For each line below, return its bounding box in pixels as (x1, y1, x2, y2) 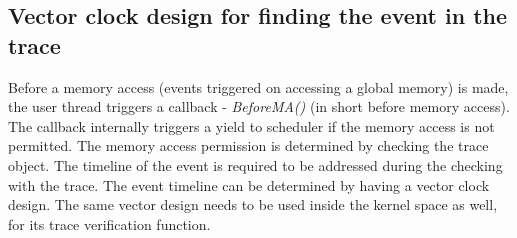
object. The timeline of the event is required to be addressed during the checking (8, 154, 503, 175)
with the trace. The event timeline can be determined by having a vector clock (8, 174, 490, 195)
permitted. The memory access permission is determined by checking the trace (8, 135, 489, 156)
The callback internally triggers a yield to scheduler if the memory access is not (8, 115, 495, 136)
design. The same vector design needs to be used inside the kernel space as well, (8, 194, 498, 215)
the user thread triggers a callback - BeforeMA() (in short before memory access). (8, 96, 510, 117)
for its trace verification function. (8, 213, 211, 234)
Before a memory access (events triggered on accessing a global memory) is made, (8, 76, 509, 97)
